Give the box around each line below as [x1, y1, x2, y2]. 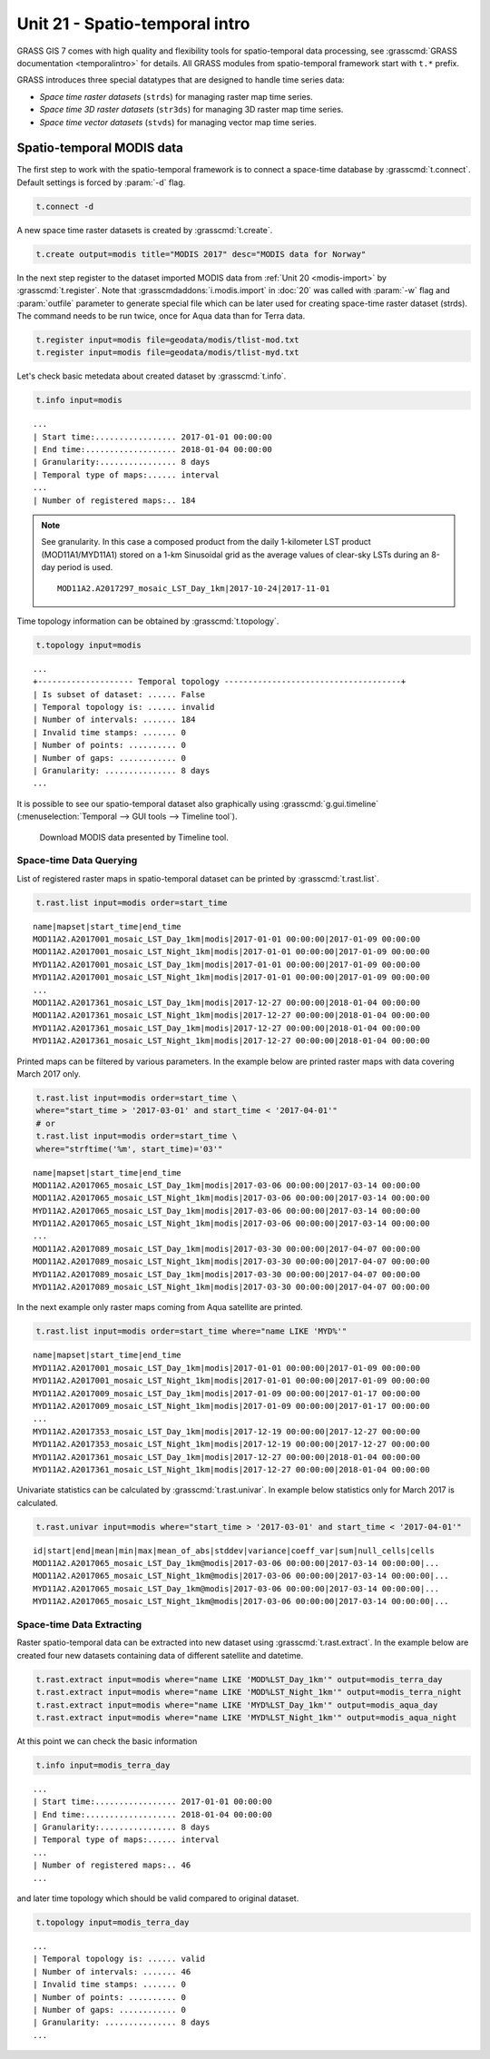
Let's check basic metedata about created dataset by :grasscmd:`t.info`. [16, 370, 287, 381]
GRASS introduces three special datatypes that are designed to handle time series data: [16, 74, 345, 85]
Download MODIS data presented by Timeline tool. [39, 832, 229, 842]
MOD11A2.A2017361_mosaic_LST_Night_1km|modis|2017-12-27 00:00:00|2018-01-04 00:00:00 [33, 1010, 430, 1020]
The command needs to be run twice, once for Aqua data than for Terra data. [16, 310, 306, 321]
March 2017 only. [16, 1068, 82, 1079]
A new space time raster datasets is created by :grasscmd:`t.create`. [16, 224, 273, 235]
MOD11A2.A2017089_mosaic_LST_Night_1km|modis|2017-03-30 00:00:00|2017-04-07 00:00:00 [33, 1256, 430, 1266]
